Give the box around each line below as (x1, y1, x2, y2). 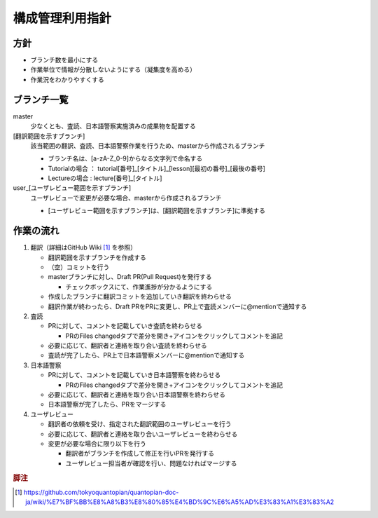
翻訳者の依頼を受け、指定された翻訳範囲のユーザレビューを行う (48, 420, 232, 428)
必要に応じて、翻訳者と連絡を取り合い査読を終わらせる (48, 341, 208, 350)
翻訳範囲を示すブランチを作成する (48, 253, 146, 261)
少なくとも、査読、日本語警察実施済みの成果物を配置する (30, 122, 196, 130)
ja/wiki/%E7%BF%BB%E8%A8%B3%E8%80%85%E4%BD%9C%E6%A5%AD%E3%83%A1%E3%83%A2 (25, 498, 335, 506)
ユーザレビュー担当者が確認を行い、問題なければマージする (65, 459, 237, 468)
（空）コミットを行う (48, 263, 110, 271)
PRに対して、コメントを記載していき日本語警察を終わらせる (48, 371, 221, 379)
